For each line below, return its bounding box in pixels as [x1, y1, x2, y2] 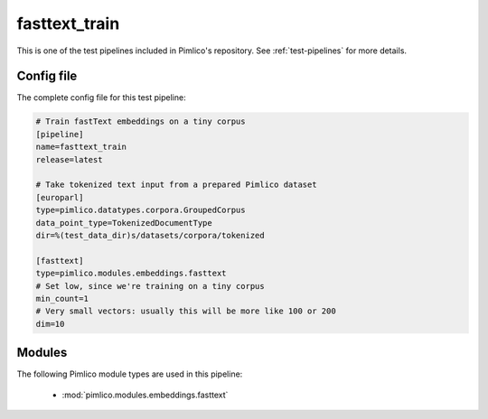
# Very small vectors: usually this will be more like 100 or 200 [35, 306, 336, 316]
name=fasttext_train [35, 142, 127, 153]
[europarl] [35, 192, 84, 202]
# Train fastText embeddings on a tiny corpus [35, 116, 246, 126]
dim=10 [35, 319, 65, 329]
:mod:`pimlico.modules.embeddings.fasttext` [61, 389, 229, 400]
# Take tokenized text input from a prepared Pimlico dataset [35, 180, 317, 190]
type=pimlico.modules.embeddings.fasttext [35, 268, 227, 279]
